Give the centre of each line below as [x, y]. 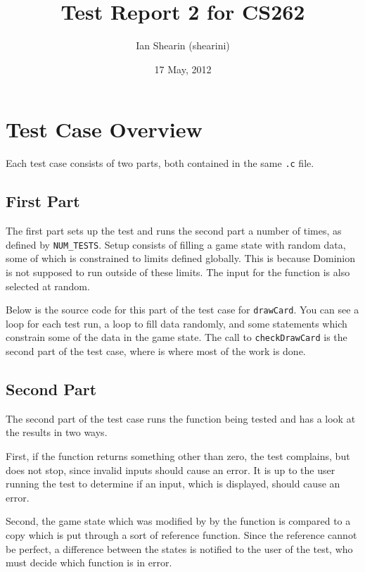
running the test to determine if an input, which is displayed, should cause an [173, 484]
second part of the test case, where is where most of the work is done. [156, 351]
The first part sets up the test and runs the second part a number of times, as [174, 231]
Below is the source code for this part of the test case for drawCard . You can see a [182, 310]
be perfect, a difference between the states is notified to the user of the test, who [179, 548]
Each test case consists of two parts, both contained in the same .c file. [160, 163]
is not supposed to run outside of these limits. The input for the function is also [178, 272]
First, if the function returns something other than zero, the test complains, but [178, 456]
